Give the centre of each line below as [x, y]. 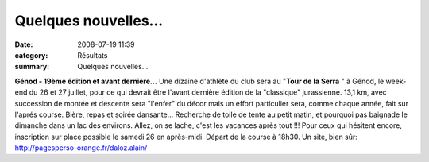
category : [31, 55]
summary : [32, 67]
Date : [24, 44]
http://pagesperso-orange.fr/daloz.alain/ [81, 148]
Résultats [93, 55]
